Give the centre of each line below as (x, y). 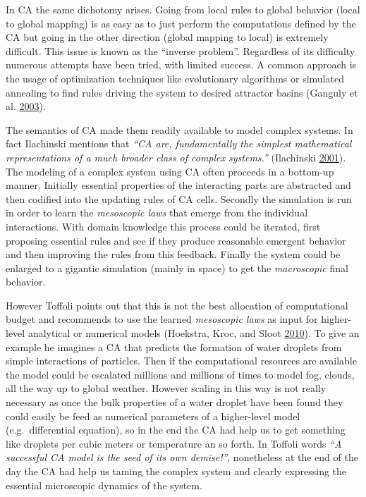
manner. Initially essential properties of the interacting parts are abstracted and (178, 185)
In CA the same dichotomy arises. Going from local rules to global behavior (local (183, 9)
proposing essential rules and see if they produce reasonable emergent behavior (176, 240)
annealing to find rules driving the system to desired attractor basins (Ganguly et (182, 92)
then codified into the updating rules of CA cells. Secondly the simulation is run (179, 198)
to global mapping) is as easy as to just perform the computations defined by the (181, 23)
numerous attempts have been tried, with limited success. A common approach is (181, 65)
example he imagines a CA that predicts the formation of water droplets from (174, 346)
